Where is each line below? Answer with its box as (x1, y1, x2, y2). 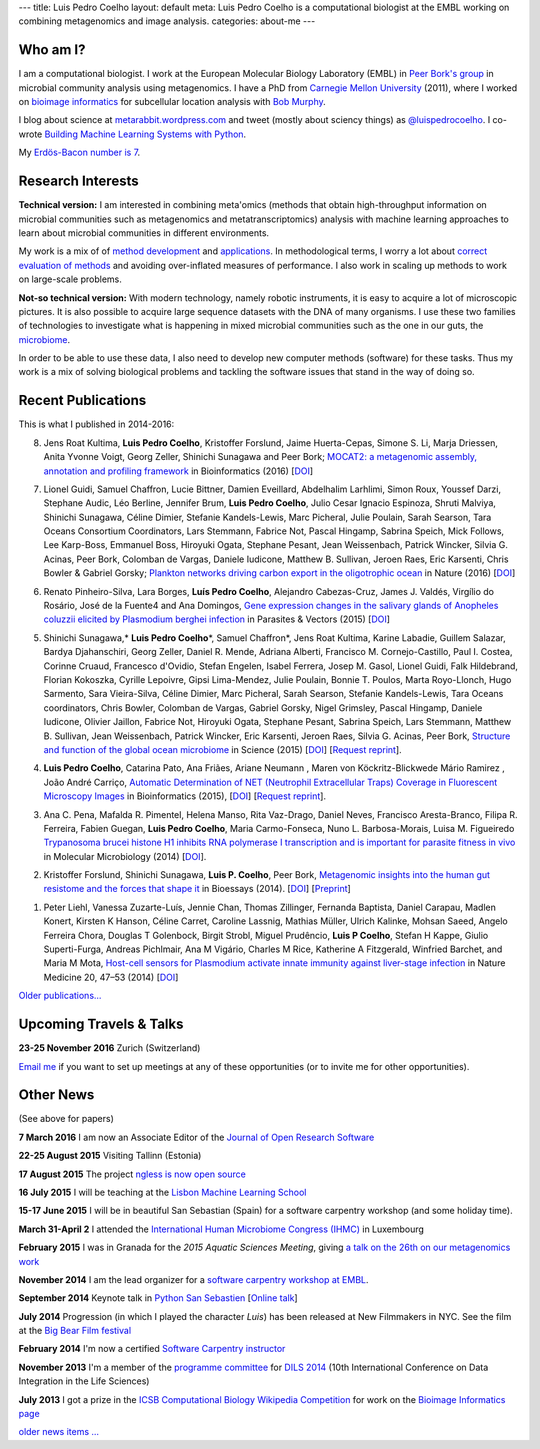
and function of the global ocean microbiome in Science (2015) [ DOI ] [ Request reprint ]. (43, 743, 402, 755)
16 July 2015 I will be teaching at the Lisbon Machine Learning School (18, 1186, 307, 1198)
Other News (18, 1086, 95, 1104)
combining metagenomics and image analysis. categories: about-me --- (18, 15, 316, 27)
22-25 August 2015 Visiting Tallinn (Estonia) (18, 1150, 202, 1162)
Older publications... (18, 990, 102, 1002)
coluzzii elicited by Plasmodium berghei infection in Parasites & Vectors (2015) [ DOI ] (43, 613, 390, 625)
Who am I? (18, 41, 86, 59)
